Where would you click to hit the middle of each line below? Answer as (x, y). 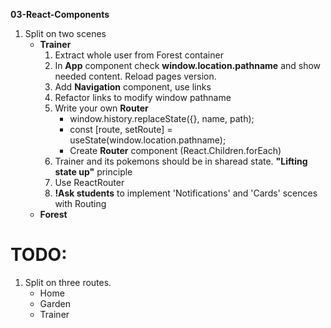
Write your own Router (101, 108)
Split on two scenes (65, 33)
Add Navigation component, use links (133, 87)
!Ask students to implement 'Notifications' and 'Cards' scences (186, 193)
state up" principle (93, 172)
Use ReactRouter (89, 182)
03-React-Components (60, 14)
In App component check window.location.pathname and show (188, 65)
